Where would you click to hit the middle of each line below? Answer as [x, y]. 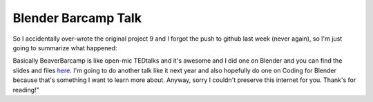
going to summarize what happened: [65, 48]
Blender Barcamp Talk [77, 18]
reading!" [26, 90]
